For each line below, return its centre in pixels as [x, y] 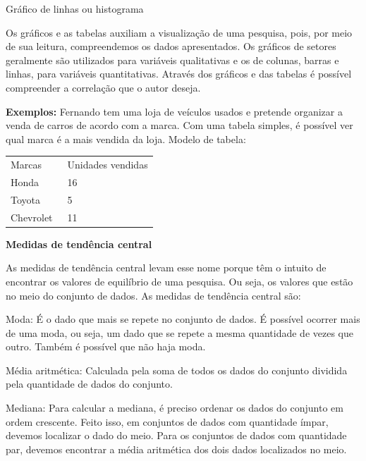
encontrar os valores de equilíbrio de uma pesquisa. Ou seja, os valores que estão [179, 281]
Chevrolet [32, 217]
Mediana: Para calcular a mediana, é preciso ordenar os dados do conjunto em [175, 408]
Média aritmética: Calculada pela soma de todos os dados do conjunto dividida [177, 370]
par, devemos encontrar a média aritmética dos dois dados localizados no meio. [176, 449]
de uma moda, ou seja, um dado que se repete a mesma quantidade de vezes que [179, 332]
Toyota [25, 199]
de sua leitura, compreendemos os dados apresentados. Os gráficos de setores [171, 46]
